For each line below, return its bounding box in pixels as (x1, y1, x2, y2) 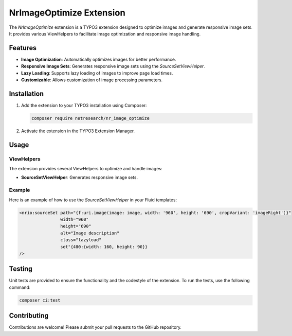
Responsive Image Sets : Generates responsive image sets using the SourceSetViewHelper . (21, 63, 205, 69)
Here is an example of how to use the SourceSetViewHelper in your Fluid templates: (9, 197, 177, 203)
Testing (9, 265, 33, 273)
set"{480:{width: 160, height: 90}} (60, 244, 148, 249)
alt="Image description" (60, 230, 120, 236)
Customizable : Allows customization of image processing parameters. (21, 77, 163, 83)
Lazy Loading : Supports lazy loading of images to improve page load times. (21, 70, 173, 76)
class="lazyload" (60, 237, 102, 243)
